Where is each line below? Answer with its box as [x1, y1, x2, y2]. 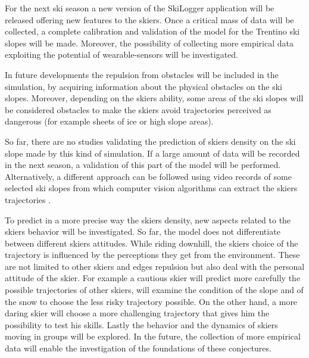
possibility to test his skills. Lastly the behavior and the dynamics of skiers [5, 318, 278, 331]
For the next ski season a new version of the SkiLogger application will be [5, 2, 274, 14]
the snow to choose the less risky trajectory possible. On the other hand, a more [5, 295, 298, 307]
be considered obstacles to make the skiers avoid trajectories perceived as [5, 103, 271, 116]
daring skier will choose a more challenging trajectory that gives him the [5, 307, 270, 319]
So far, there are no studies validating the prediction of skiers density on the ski [5, 135, 296, 147]
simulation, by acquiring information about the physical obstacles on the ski [5, 80, 283, 92]
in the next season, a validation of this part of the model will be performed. [5, 158, 281, 171]
